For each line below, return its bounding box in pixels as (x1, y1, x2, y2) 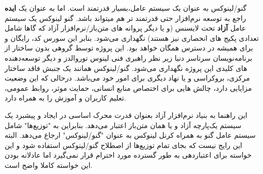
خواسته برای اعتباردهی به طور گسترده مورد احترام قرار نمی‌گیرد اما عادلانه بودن (5, 150, 252, 160)
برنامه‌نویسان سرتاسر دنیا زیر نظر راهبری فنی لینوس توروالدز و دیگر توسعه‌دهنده (5, 52, 252, 63)
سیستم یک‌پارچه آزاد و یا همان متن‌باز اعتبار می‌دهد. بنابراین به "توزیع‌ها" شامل (5, 119, 242, 130)
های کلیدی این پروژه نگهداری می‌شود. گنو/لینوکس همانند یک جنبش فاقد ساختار (5, 62, 248, 73)
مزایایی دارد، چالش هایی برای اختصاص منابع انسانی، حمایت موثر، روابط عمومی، (5, 82, 252, 93)
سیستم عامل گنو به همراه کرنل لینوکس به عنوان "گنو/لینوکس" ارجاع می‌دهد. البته (5, 130, 256, 140)
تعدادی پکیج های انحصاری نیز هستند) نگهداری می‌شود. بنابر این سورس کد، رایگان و (5, 32, 259, 43)
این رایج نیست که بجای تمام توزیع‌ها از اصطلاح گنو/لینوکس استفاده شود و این (5, 139, 243, 150)
